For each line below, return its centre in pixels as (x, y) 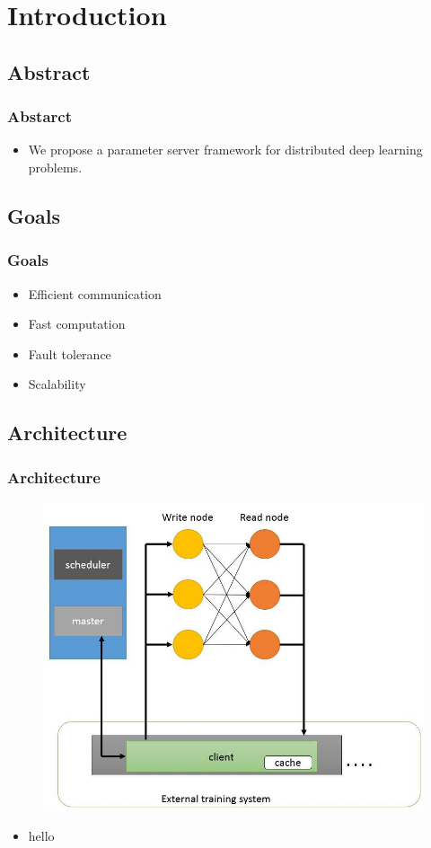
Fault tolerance (70, 353)
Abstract (49, 71)
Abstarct (40, 116)
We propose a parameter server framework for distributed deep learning (225, 150)
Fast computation (77, 324)
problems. (55, 167)
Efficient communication (95, 293)
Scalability (57, 384)
